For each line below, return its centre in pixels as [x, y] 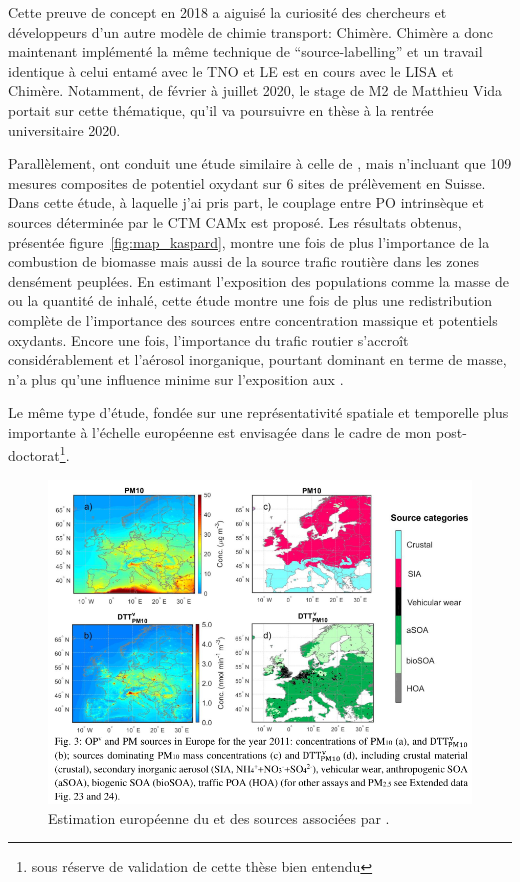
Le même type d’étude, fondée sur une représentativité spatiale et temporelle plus [258, 412]
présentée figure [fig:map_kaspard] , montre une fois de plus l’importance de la [249, 241]
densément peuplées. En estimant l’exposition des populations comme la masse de [258, 280]
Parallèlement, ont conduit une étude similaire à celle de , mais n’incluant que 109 [260, 163]
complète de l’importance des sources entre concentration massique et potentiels [253, 319]
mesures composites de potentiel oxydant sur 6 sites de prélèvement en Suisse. [247, 182]
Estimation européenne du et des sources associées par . [219, 817]
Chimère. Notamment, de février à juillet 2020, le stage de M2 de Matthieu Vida [255, 90]
